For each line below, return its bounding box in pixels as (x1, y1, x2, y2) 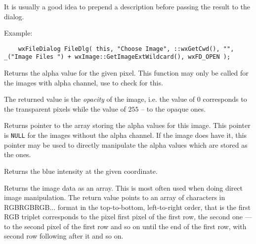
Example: (4, 28, 33, 38)
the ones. (4, 149, 31, 160)
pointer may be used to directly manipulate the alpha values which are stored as (4, 139, 248, 150)
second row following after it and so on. (4, 231, 124, 241)
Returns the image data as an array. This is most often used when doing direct (4, 182, 243, 193)
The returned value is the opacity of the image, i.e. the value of (4, 94, 195, 104)
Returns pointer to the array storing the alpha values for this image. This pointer (4, 120, 251, 130)
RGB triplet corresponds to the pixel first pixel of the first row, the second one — (4, 211, 252, 222)
